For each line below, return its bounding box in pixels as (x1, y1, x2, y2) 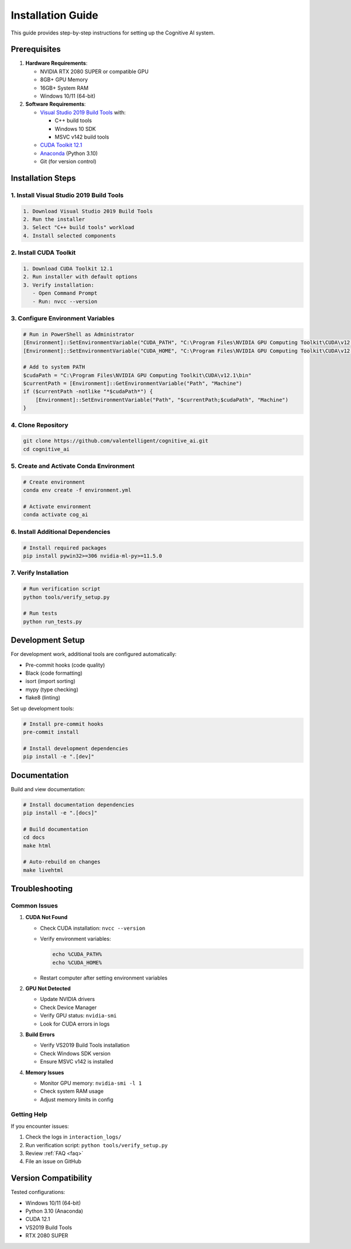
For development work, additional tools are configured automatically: (11, 651, 177, 658)
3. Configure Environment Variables (11, 314, 115, 322)
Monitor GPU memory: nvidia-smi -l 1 (40, 1079, 142, 1086)
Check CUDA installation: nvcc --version (40, 924, 146, 931)
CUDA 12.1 (25, 1216, 50, 1223)
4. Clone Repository (11, 421, 68, 429)
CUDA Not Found (25, 914, 68, 921)
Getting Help (11, 1110, 48, 1119)
